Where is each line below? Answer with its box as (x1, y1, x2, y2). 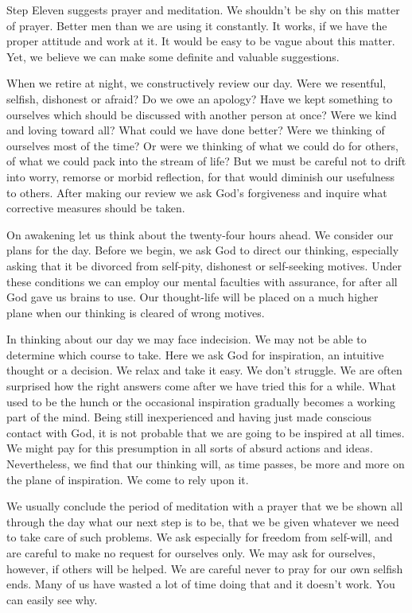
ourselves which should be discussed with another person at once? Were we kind (6, 106, 397, 122)
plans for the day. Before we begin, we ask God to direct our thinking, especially (6, 242, 399, 258)
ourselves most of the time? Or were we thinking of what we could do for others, (6, 137, 398, 153)
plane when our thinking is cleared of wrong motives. (6, 304, 265, 320)
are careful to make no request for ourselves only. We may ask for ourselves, (6, 545, 375, 561)
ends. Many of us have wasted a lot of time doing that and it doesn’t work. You (6, 576, 395, 592)
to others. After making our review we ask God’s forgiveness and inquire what (6, 184, 387, 200)
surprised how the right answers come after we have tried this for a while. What (6, 378, 396, 394)
